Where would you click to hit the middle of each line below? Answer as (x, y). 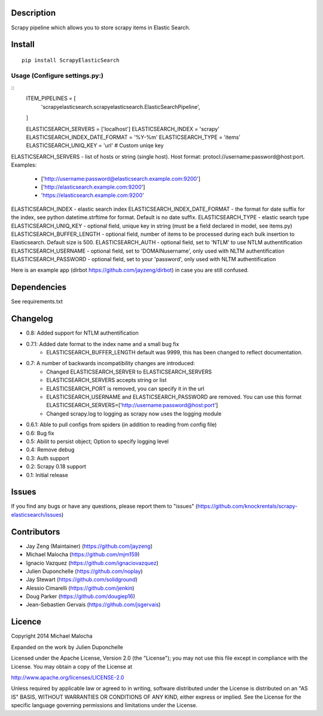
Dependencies (39, 287)
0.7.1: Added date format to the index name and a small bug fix (103, 344)
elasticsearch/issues (36, 514)
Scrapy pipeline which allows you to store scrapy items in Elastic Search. (101, 28)
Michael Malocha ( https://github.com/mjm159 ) (83, 554)
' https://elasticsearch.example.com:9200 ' (92, 195)
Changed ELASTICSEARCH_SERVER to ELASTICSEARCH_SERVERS (129, 372)
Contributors (36, 532)
